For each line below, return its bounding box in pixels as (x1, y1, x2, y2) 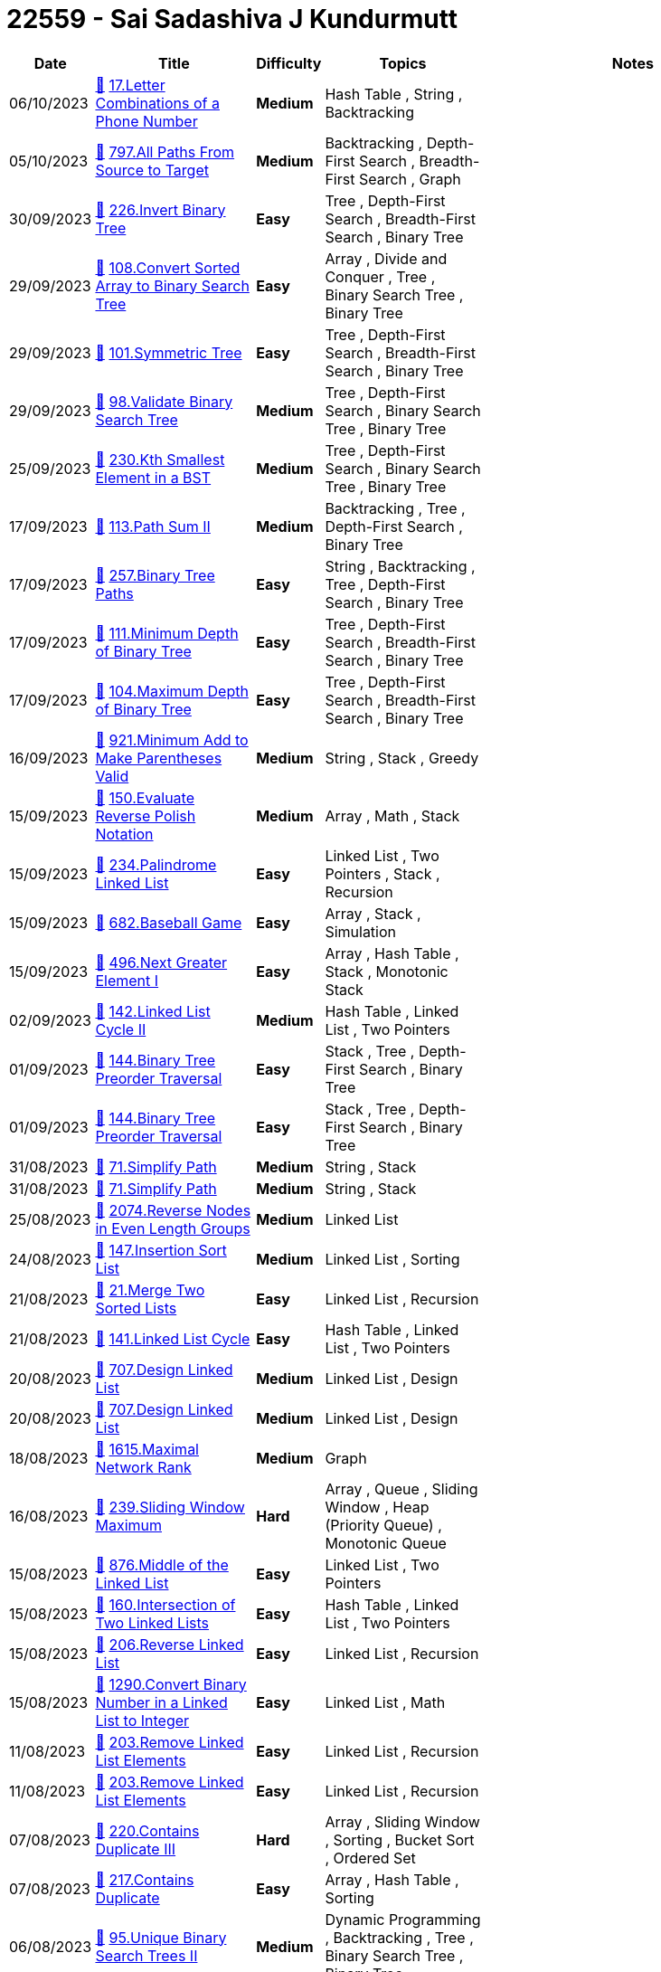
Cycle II (95, 1019, 146, 1038)
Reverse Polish (95, 806, 196, 825)
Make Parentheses (95, 748, 222, 767)
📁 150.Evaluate (95, 788, 194, 807)
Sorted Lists (95, 1298, 177, 1317)
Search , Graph (358, 169, 461, 188)
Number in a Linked (95, 1692, 228, 1711)
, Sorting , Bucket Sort (325, 1830, 475, 1849)
